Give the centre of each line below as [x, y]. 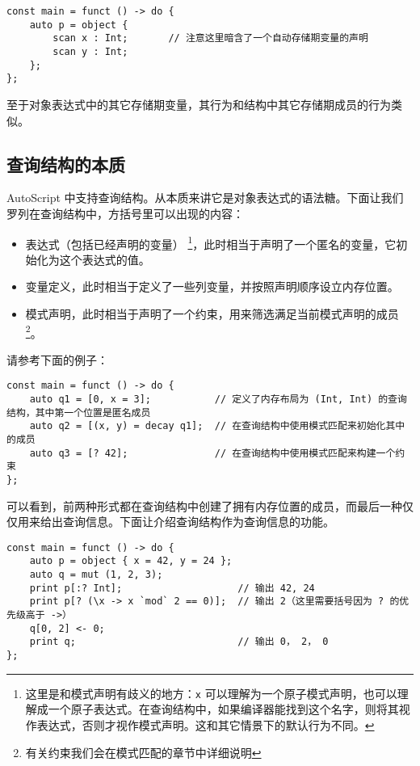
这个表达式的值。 [105, 259]
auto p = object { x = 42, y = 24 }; [131, 561]
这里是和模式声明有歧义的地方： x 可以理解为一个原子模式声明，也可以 [211, 693]
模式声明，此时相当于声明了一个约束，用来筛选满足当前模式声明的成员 [212, 313]
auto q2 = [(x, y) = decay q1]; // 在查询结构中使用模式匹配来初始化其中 [217, 426]
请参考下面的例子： [57, 359]
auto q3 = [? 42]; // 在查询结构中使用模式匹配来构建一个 [212, 453]
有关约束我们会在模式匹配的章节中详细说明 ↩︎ [143, 752]
